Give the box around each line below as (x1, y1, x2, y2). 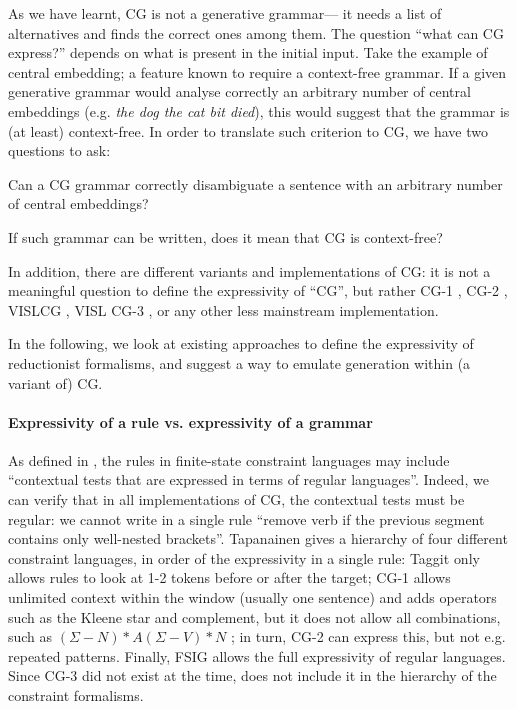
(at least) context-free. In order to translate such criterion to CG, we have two (8, 120, 489, 141)
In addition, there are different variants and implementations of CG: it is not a (8, 260, 491, 281)
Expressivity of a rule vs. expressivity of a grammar (8, 411, 373, 432)
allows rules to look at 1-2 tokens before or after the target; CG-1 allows (8, 567, 451, 588)
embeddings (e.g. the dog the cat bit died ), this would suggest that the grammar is (8, 100, 510, 121)
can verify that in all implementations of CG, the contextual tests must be (8, 489, 465, 510)
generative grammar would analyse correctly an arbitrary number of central (8, 81, 471, 102)
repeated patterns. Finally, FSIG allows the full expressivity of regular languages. (8, 645, 506, 666)
